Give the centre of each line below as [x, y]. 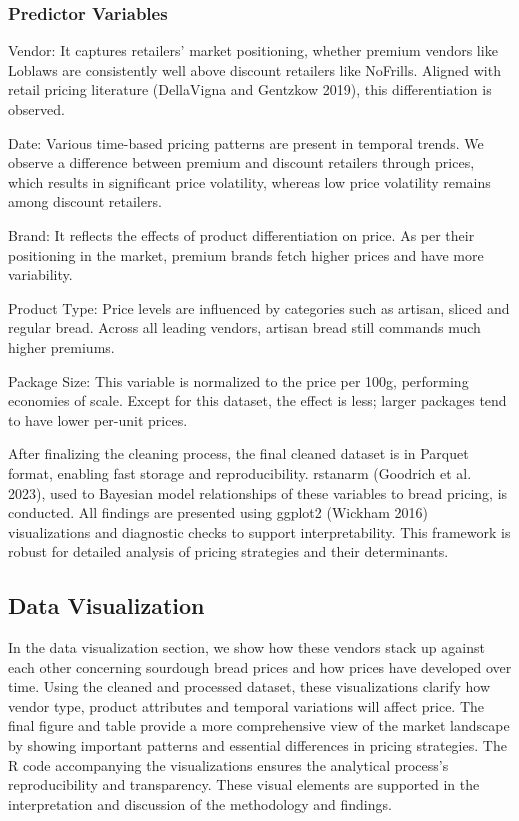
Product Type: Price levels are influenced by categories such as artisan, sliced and [259, 307]
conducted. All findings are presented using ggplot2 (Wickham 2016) [218, 512]
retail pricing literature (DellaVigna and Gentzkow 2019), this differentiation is [250, 89]
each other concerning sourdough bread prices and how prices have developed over [260, 666]
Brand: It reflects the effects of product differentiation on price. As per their [241, 234]
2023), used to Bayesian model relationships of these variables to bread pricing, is [258, 492]
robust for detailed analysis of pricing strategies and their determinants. [228, 551]
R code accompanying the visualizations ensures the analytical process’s [228, 764]
